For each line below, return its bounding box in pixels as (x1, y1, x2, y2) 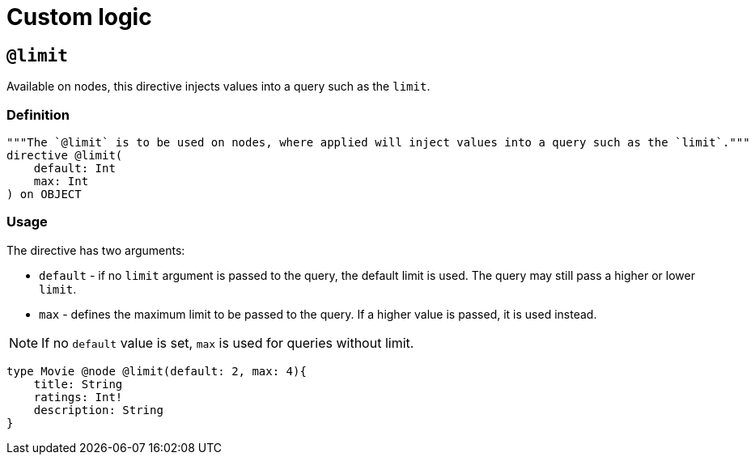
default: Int (33, 161, 116, 175)
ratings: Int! (33, 390, 123, 404)
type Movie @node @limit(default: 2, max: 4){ (6, 364, 307, 378)
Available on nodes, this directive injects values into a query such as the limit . (6, 79, 431, 94)
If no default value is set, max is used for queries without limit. (41, 334, 414, 351)
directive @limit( (6, 148, 123, 162)
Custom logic (6, 3, 152, 31)
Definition (6, 106, 70, 123)
